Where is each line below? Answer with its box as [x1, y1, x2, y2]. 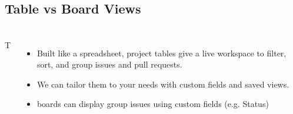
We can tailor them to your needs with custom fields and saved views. [36, 78, 289, 90]
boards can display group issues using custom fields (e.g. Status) [36, 98, 269, 110]
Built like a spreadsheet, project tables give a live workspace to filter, [36, 46, 287, 59]
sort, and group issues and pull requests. [36, 58, 182, 71]
